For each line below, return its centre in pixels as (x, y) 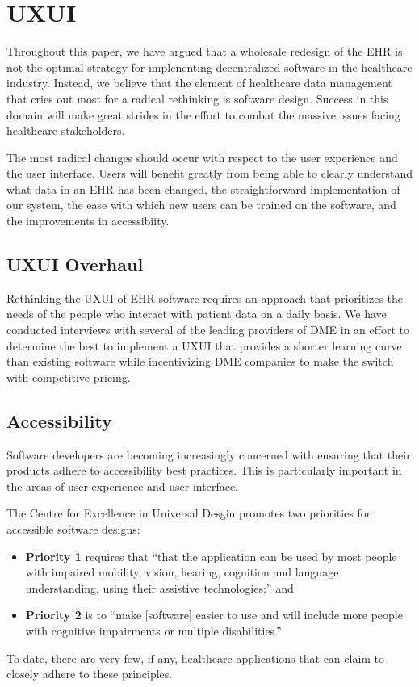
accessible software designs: (73, 529)
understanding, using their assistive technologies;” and (159, 587)
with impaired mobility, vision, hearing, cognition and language (182, 572)
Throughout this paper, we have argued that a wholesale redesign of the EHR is (205, 51)
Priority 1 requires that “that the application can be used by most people (211, 556)
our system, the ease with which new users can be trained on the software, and (201, 205)
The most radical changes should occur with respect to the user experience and (202, 157)
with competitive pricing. (69, 377)
